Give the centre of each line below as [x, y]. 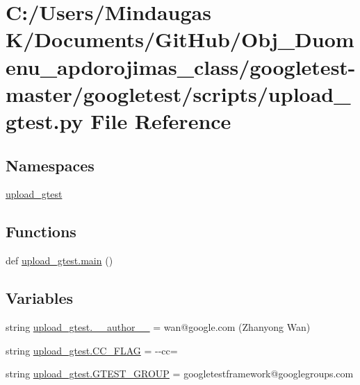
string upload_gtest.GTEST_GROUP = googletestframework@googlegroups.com [180, 374]
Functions [41, 231]
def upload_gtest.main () [59, 260]
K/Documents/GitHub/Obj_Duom [180, 39]
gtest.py [44, 120]
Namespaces [50, 165]
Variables [40, 298]
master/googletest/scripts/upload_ [178, 93]
